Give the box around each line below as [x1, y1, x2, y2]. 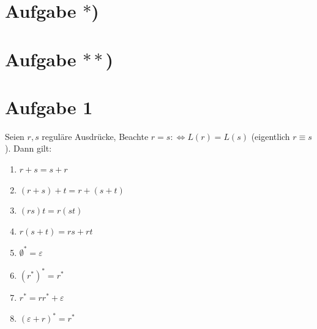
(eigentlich [251, 130, 290, 142]
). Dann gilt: [5, 142, 52, 155]
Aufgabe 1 [5, 94, 93, 119]
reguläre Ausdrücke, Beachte [42, 130, 149, 142]
